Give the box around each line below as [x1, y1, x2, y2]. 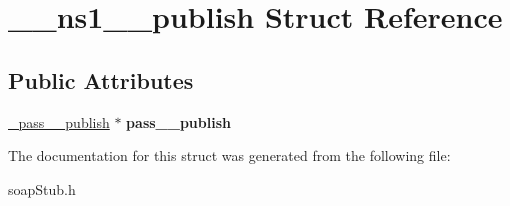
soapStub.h [8, 178, 76, 199]
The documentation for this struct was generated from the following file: [8, 145, 451, 166]
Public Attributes [8, 64, 194, 95]
